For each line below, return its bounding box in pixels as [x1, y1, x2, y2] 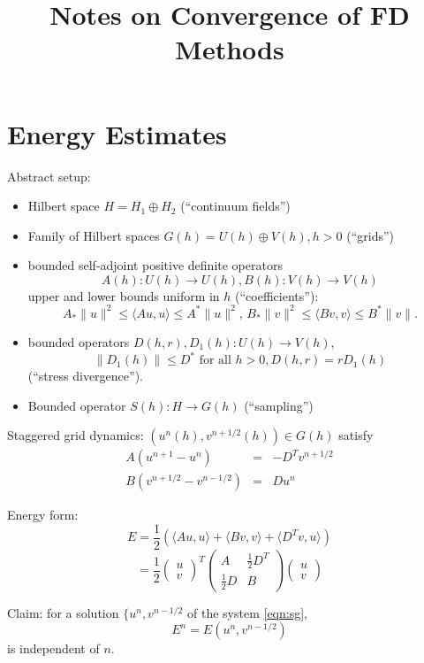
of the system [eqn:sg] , [187, 603, 307, 621]
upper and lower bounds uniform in [27, 286, 220, 305]
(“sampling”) [244, 396, 314, 414]
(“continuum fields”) [180, 197, 291, 215]
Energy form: [7, 505, 79, 524]
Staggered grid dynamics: [7, 426, 144, 444]
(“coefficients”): [235, 286, 319, 305]
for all [199, 354, 231, 367]
